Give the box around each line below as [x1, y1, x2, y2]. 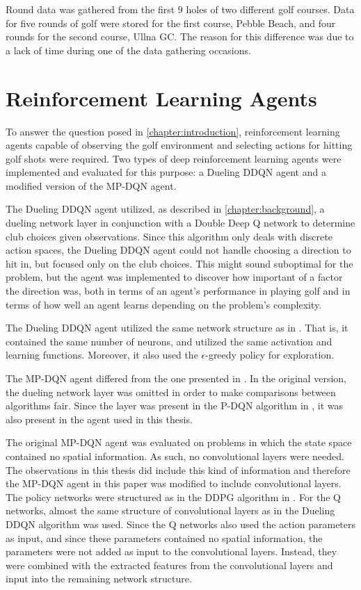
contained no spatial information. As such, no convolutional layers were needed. [6, 448, 344, 463]
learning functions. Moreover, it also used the [6, 347, 198, 362]
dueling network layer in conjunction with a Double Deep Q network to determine [6, 215, 355, 230]
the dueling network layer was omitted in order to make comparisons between [6, 384, 336, 399]
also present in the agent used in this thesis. [6, 411, 193, 426]
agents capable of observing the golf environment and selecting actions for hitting [6, 138, 353, 152]
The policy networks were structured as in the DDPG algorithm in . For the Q [6, 489, 342, 504]
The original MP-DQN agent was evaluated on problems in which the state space [6, 435, 352, 450]
